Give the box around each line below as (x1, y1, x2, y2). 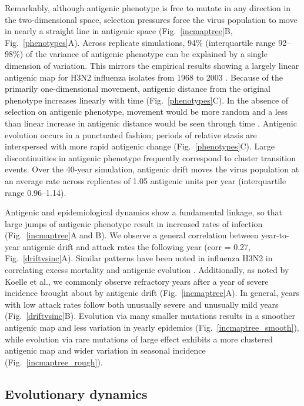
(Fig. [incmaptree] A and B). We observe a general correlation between (5, 229, 259, 241)
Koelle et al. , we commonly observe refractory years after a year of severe (5, 275, 269, 287)
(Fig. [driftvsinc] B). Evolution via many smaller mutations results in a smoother (5, 310, 295, 322)
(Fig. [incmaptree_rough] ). (5, 355, 103, 368)
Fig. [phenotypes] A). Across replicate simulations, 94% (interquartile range (5, 36, 276, 48)
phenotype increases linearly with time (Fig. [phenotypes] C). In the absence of (5, 94, 289, 106)
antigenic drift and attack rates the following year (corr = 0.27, (22, 240, 250, 252)
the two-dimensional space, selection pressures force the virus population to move (5, 13, 298, 25)
